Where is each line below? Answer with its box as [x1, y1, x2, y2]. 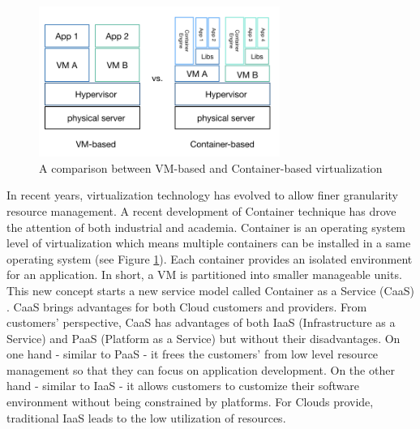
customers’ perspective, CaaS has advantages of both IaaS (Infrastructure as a [6, 314, 396, 331]
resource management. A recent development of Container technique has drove [6, 202, 396, 219]
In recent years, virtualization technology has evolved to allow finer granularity [6, 187, 399, 204]
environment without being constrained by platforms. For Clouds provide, [6, 393, 374, 410]
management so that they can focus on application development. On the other [6, 361, 395, 378]
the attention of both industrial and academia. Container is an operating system [6, 218, 406, 235]
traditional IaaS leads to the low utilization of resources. [6, 409, 286, 426]
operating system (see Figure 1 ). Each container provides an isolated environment [6, 250, 413, 267]
